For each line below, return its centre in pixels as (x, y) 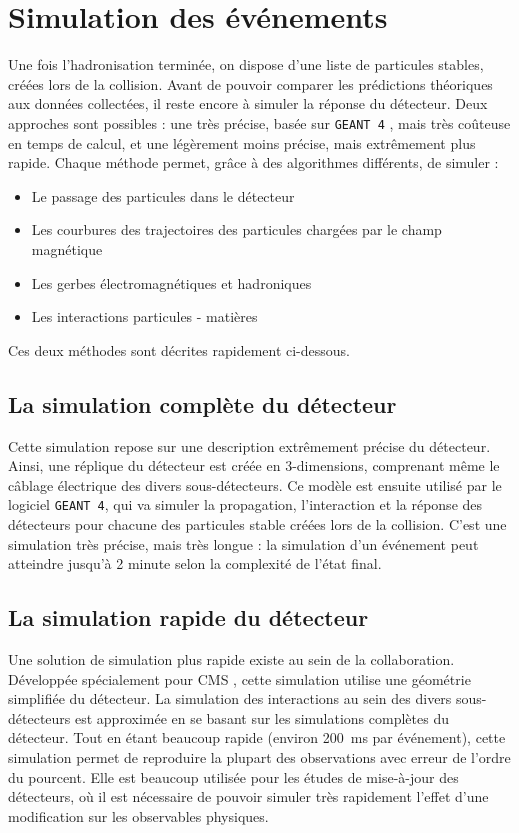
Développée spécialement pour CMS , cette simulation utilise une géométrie (239, 678)
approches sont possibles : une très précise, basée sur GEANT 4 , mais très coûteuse (259, 122)
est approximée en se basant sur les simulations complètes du (261, 717)
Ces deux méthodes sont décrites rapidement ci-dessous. (179, 349)
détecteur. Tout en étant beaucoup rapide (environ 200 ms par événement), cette (257, 737)
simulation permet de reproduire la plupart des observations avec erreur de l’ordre (259, 756)
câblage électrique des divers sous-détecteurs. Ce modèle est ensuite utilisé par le (255, 484)
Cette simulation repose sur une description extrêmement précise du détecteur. (249, 445)
